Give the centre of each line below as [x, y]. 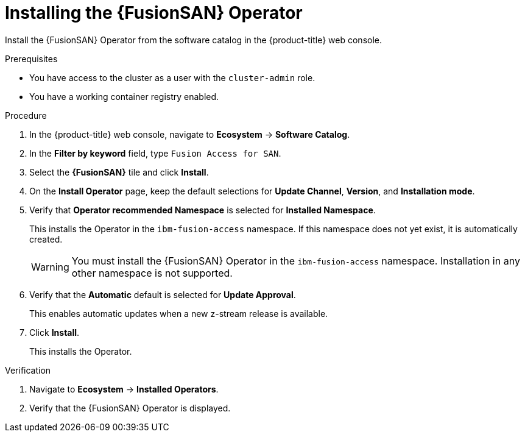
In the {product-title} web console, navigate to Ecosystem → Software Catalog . [190, 134]
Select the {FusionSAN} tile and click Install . [119, 172]
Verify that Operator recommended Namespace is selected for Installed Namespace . [203, 210]
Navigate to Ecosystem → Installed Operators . [124, 389]
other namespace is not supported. [152, 273]
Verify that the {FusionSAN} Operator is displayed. [130, 408]
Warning [50, 267]
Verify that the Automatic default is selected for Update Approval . [163, 294]
